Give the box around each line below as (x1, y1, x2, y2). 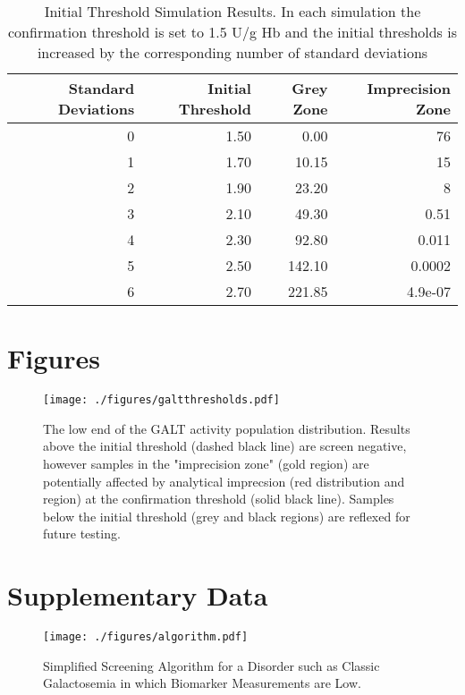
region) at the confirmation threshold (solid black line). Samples (43, 489, 394, 508)
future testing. (43, 524, 121, 543)
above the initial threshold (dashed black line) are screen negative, (43, 436, 407, 455)
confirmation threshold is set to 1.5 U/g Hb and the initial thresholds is (7, 21, 458, 42)
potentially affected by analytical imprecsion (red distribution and (43, 471, 405, 490)
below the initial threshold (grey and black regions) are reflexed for (43, 506, 410, 525)
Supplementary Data (7, 577, 268, 614)
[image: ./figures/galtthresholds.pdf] (43, 394, 280, 407)
